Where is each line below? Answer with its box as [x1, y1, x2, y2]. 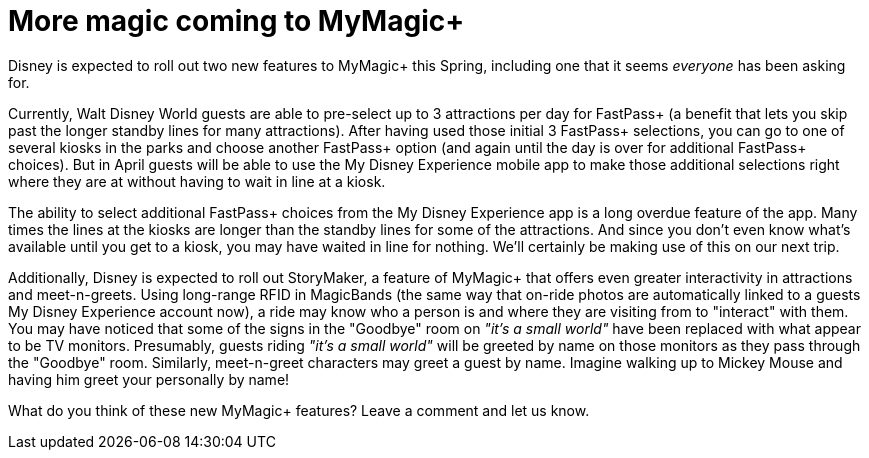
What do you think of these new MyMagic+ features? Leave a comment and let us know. [8, 401, 590, 419]
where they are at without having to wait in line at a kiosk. [8, 172, 386, 190]
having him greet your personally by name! [8, 370, 290, 388]
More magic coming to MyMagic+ [8, 4, 465, 38]
